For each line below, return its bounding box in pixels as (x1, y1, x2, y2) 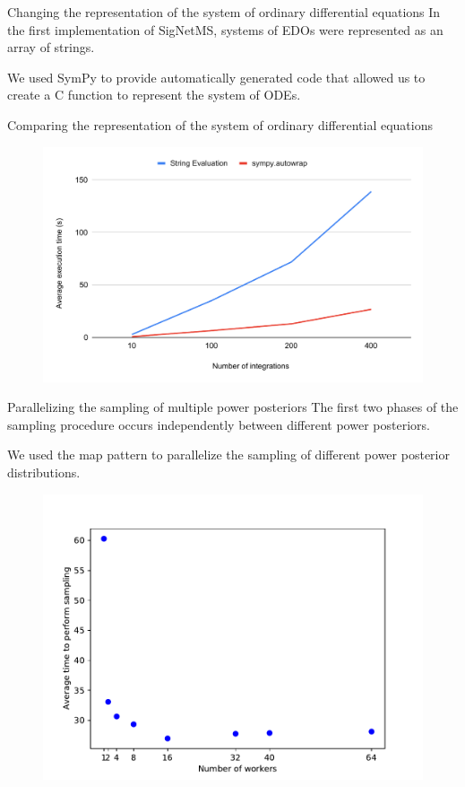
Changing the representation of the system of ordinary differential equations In (7, 3, 441, 21)
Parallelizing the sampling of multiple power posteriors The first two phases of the (7, 398, 459, 416)
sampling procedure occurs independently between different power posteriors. (7, 415, 430, 433)
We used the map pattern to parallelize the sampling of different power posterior (7, 445, 450, 464)
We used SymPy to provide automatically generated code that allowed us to (7, 67, 426, 86)
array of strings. (7, 38, 95, 57)
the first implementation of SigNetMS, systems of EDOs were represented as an (7, 20, 443, 39)
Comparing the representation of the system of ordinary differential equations (7, 115, 434, 134)
